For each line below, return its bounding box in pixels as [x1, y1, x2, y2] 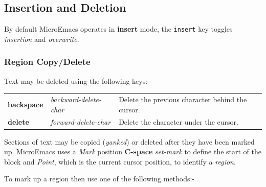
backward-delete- [50, 94, 101, 105]
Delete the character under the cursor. [119, 116, 238, 127]
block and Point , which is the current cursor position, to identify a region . [4, 156, 236, 167]
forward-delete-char [50, 116, 111, 127]
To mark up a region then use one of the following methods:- [4, 173, 195, 184]
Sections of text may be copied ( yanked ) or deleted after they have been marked [4, 136, 255, 147]
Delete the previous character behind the [119, 94, 247, 105]
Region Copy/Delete [4, 55, 91, 68]
